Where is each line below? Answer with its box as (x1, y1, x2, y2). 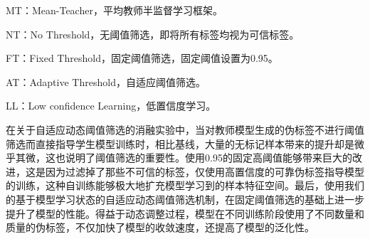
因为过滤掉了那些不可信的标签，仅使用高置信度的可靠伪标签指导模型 (45, 164, 364, 179)
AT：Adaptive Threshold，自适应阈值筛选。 (6, 74, 206, 89)
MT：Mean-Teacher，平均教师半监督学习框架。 (6, 3, 223, 17)
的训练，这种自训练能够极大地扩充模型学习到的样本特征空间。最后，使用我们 (6, 178, 364, 193)
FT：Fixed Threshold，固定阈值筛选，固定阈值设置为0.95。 (6, 51, 278, 65)
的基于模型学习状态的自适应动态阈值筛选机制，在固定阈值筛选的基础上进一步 (6, 191, 364, 206)
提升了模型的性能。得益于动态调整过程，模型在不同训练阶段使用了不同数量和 (6, 206, 364, 221)
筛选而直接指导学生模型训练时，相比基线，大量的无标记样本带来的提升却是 (6, 136, 354, 151)
